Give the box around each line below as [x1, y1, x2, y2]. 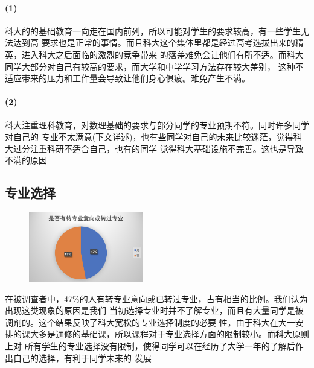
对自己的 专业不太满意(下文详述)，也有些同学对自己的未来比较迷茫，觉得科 [5, 130, 302, 143]
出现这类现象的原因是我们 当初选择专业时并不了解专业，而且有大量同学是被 [5, 304, 304, 317]
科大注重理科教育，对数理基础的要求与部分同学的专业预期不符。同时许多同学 [5, 118, 309, 131]
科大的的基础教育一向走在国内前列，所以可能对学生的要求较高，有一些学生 [5, 24, 301, 37]
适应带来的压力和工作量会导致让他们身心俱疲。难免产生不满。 [5, 72, 250, 84]
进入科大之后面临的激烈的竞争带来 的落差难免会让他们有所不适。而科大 [21, 48, 304, 60]
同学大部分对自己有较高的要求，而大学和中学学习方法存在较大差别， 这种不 [5, 60, 304, 72]
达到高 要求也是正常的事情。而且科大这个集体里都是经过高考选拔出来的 [13, 36, 295, 49]
